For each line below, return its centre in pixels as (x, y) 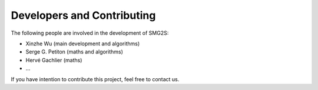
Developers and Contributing (83, 15)
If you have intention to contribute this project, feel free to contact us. (95, 79)
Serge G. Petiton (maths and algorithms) (74, 52)
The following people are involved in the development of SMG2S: (90, 33)
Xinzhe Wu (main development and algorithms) (83, 44)
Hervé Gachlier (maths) (54, 60)
